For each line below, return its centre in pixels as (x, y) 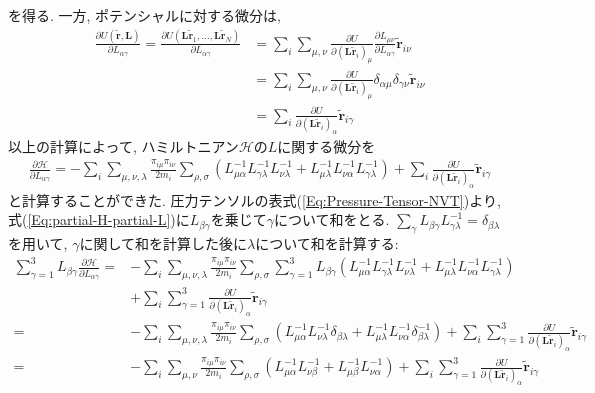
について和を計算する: (327, 243)
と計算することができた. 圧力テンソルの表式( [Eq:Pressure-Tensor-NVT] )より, (254, 199)
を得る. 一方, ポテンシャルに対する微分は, (144, 15)
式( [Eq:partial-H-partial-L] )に (99, 219)
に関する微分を (326, 145)
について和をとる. (331, 219)
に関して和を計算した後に (163, 243)
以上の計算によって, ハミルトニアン (123, 145)
